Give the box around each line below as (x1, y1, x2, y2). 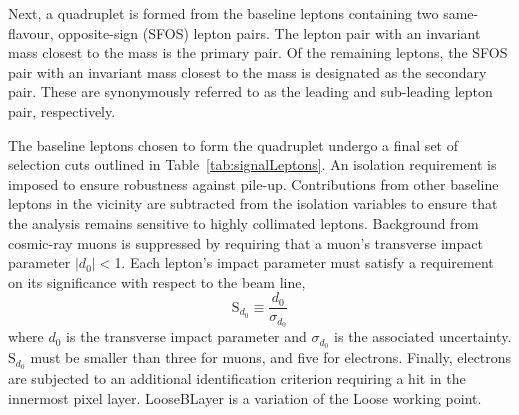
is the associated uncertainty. (334, 326, 512, 347)
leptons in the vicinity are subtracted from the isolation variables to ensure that (8, 193, 498, 214)
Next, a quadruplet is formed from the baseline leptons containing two (8, 3, 439, 23)
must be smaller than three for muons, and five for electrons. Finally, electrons (30, 347, 512, 368)
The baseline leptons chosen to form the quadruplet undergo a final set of (8, 134, 458, 155)
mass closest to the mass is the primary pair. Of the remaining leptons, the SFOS (8, 42, 508, 63)
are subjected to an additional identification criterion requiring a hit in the (8, 367, 466, 388)
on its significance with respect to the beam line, (8, 271, 306, 292)
